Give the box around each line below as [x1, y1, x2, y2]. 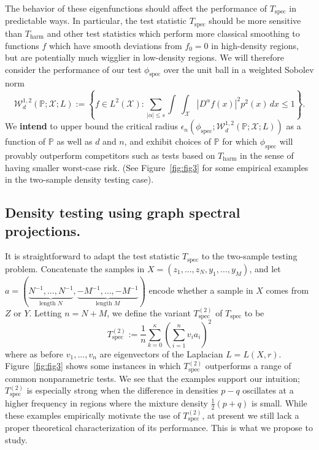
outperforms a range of [205, 359, 291, 372]
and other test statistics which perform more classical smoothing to [47, 26, 300, 39]
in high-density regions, [211, 39, 299, 51]
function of [5, 135, 46, 148]
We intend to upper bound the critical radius [5, 120, 178, 132]
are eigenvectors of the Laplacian [99, 347, 223, 360]
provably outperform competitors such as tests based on [5, 149, 215, 162]
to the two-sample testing [201, 250, 298, 262]
